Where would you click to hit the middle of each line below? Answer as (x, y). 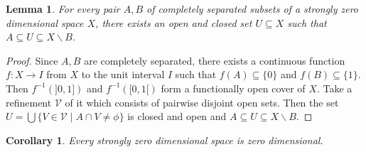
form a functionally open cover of (233, 88)
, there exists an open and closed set (174, 22)
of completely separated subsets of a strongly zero (253, 9)
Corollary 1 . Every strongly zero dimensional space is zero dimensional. (165, 140)
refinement (29, 102)
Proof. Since (32, 60)
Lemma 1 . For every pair (63, 9)
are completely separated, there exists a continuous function (215, 60)
